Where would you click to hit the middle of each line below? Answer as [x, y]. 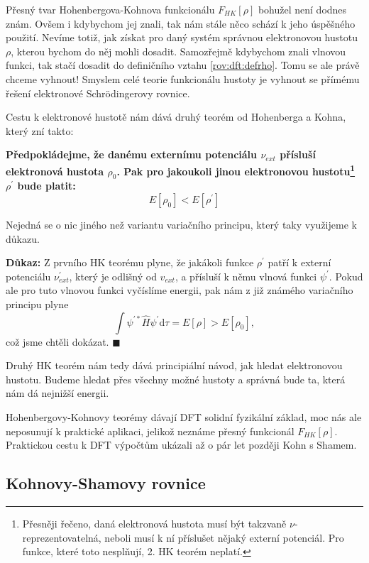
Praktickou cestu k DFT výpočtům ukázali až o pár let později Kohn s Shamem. [181, 445]
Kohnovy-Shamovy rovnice [106, 483]
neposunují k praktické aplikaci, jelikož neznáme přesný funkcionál [150, 431]
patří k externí [299, 262]
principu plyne [37, 304]
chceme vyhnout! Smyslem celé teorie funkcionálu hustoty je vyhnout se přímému [183, 78]
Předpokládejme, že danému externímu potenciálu [132, 154]
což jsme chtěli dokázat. [57, 341]
